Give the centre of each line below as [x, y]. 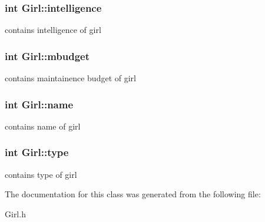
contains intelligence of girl [53, 30]
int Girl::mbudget [47, 56]
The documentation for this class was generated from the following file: [133, 194]
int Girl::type [37, 152]
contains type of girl [41, 174]
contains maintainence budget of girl [70, 78]
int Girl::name [39, 104]
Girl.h [15, 213]
